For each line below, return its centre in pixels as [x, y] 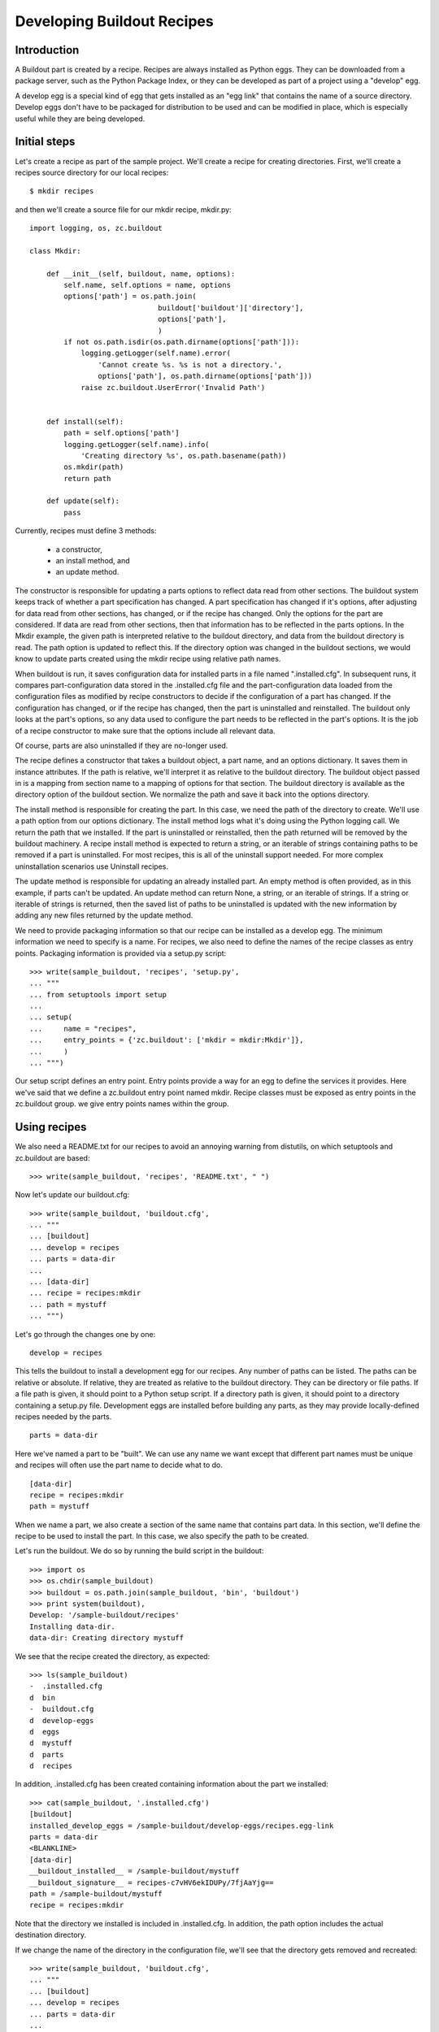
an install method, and [93, 561]
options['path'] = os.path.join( [130, 296]
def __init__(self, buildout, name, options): [141, 274]
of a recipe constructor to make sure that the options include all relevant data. [145, 731]
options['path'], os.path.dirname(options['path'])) [205, 376]
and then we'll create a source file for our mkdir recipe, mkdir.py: [123, 209]
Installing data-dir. [72, 1626]
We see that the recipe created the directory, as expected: [113, 1656]
